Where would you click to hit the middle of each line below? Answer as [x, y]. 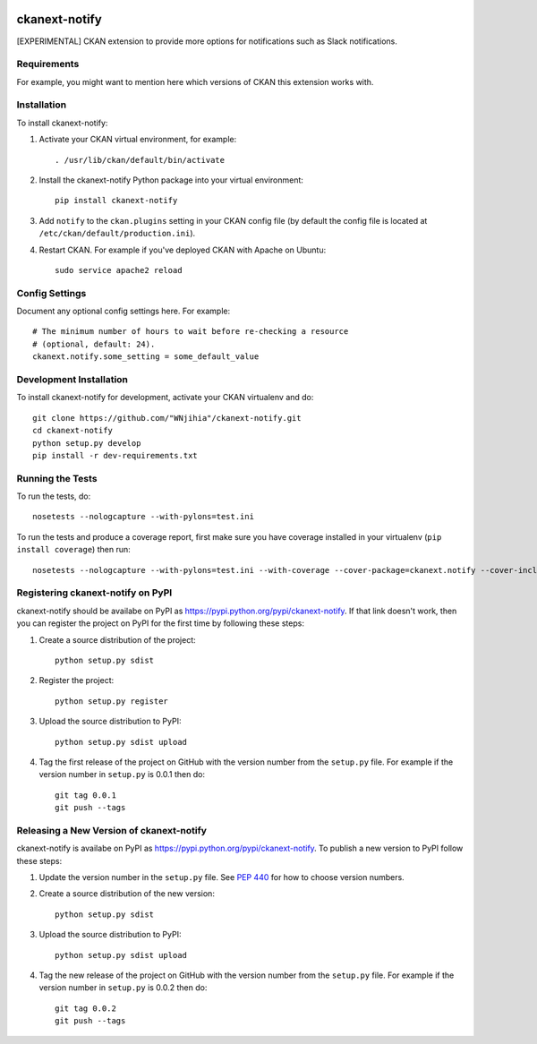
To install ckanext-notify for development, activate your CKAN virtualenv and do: [165, 398]
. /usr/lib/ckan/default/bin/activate [140, 160]
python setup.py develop [87, 443]
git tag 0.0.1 [85, 795]
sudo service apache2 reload [119, 270]
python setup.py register [112, 701]
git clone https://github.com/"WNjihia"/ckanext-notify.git [167, 418]
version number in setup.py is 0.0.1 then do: [122, 774]
